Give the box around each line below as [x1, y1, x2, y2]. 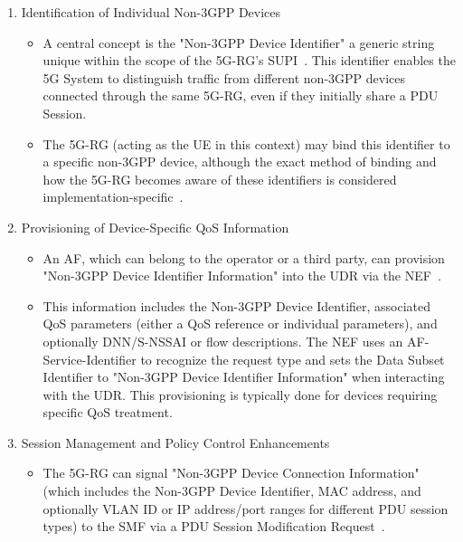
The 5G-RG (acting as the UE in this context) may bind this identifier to [43, 134, 450, 153]
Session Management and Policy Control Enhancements [21, 433, 330, 452]
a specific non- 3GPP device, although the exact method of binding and [43, 152, 437, 171]
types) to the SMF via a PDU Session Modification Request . [43, 517, 385, 536]
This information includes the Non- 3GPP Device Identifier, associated [43, 296, 431, 315]
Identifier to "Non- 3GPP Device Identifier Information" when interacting [43, 367, 445, 386]
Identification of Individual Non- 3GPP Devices [21, 3, 281, 21]
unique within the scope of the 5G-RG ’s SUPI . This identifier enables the [43, 51, 456, 70]
